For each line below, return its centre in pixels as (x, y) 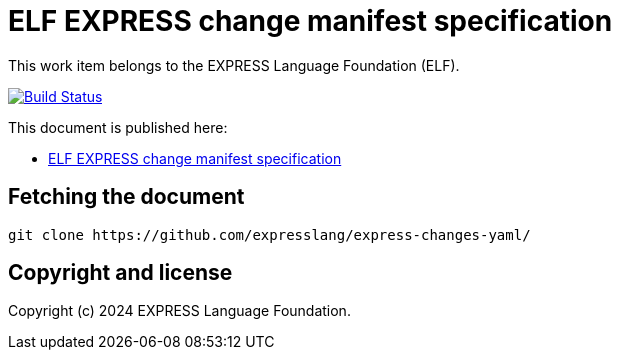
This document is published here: (118, 127)
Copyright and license (120, 273)
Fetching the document (126, 197)
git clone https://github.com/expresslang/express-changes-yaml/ (269, 234)
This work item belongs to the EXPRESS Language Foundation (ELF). (234, 65)
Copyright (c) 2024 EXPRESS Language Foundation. (179, 311)
